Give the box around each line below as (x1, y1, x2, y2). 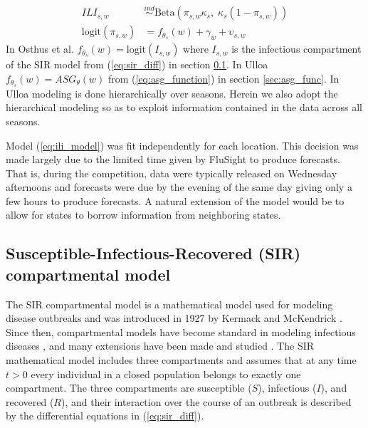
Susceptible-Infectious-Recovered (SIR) (6, 242, 301, 264)
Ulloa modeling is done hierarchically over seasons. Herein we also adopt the (6, 85, 338, 100)
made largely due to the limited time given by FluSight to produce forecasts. (6, 152, 340, 167)
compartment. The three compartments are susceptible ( (6, 380, 252, 395)
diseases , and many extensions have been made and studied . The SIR (6, 338, 315, 353)
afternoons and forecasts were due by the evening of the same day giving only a (6, 179, 352, 194)
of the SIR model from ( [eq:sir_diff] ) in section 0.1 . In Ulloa (6, 57, 268, 72)
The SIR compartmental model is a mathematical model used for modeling (6, 296, 333, 311)
